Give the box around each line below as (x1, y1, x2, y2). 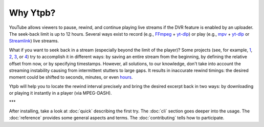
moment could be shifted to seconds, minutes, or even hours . (9, 74, 133, 80)
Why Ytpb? (9, 7, 56, 18)
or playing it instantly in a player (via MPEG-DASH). (9, 90, 112, 96)
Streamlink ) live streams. (9, 38, 59, 44)
